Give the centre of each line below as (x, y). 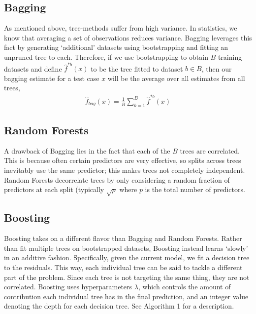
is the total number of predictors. (195, 189)
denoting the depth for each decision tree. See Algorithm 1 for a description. (119, 306)
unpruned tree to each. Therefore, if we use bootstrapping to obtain (106, 57)
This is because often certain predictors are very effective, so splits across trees (123, 160)
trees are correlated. (210, 150)
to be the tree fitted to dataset (137, 68)
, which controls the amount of (184, 287)
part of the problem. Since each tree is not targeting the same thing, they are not (127, 277)
